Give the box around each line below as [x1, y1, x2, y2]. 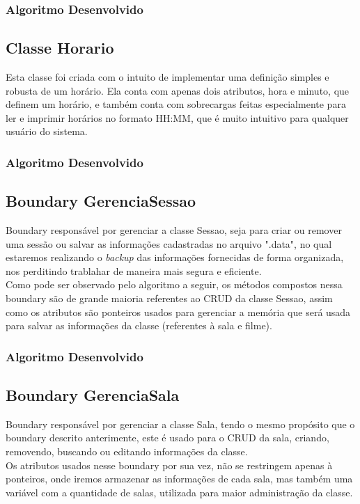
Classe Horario [6, 37, 114, 58]
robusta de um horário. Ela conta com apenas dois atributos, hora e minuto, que [6, 83, 350, 97]
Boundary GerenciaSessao [6, 190, 196, 212]
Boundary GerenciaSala [6, 384, 180, 406]
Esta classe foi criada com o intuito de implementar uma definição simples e [6, 70, 329, 84]
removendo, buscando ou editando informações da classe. [6, 444, 248, 459]
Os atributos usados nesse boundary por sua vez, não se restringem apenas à [6, 457, 333, 472]
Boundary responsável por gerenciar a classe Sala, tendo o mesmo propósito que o [6, 416, 355, 431]
